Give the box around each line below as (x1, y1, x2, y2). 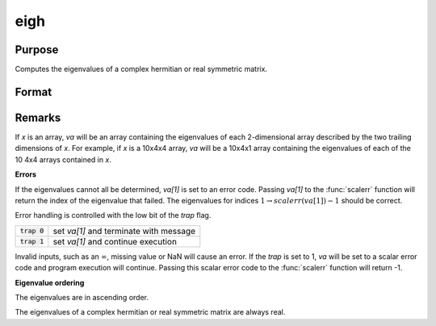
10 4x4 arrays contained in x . (15, 154, 112, 165)
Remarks (15, 111, 61, 124)
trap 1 (19, 237, 44, 246)
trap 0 (19, 227, 44, 236)
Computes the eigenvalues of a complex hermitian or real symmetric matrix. (15, 65, 268, 74)
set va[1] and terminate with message (52, 225, 196, 236)
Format (15, 85, 52, 98)
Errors (15, 169, 36, 179)
